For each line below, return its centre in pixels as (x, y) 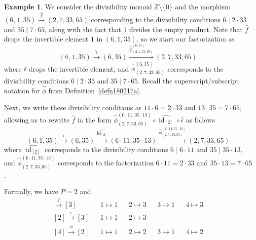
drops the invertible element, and (79, 68)
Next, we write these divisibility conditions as (73, 107)
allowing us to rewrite (37, 119)
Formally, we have (31, 191)
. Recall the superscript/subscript (188, 81)
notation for (22, 90)
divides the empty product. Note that (186, 29)
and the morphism (202, 6)
